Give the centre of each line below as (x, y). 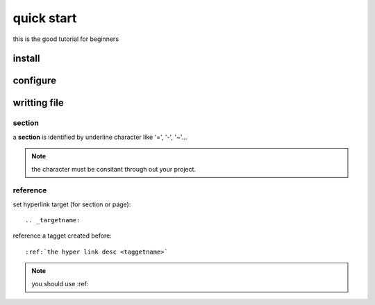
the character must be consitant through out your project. (114, 169)
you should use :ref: (60, 283)
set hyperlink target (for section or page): (72, 204)
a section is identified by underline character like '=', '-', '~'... (100, 137)
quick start (45, 18)
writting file (38, 103)
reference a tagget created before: (62, 236)
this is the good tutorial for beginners (66, 39)
